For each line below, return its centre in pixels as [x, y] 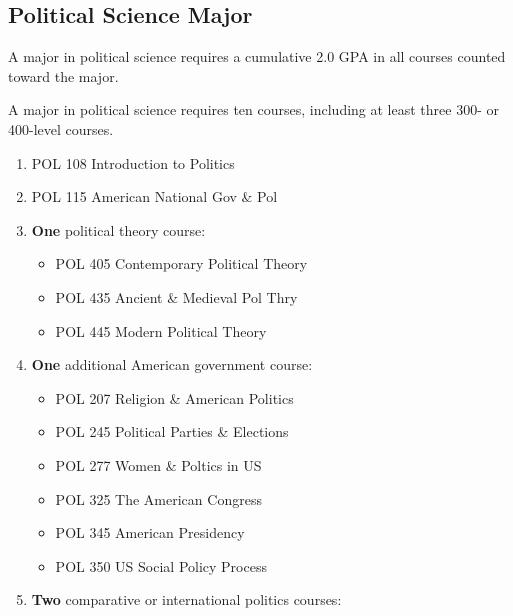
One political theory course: [118, 229]
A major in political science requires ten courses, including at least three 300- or [253, 109]
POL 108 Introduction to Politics [133, 162]
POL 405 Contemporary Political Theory [181, 263]
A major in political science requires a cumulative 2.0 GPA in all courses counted [257, 56]
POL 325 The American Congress [158, 498]
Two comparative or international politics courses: [186, 599]
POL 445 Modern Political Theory [161, 330]
